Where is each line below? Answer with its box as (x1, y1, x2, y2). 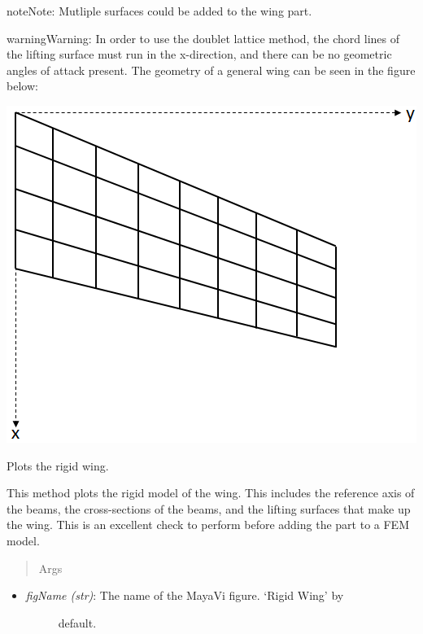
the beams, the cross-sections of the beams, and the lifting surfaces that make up (7, 500, 411, 517)
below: (7, 77, 38, 94)
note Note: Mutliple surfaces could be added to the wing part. (7, 2, 312, 19)
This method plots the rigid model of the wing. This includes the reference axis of (7, 484, 415, 501)
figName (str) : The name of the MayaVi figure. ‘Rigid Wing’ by (25, 587, 344, 604)
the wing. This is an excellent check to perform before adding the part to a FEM (7, 516, 409, 533)
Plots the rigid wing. (7, 457, 109, 474)
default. (58, 614, 97, 631)
